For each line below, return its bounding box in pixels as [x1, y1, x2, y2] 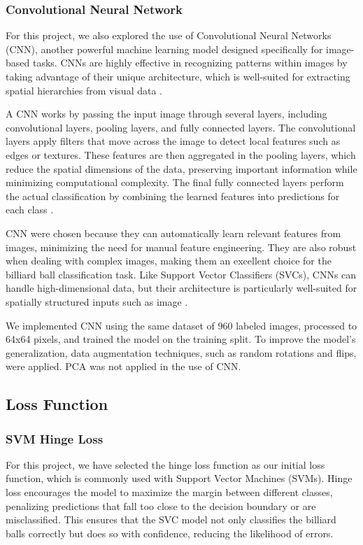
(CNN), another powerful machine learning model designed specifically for [6, 41, 323, 56]
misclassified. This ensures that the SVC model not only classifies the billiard [6, 512, 336, 527]
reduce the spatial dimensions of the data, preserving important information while [6, 161, 357, 176]
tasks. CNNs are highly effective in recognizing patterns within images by [32, 55, 348, 70]
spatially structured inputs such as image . [6, 294, 188, 309]
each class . [6, 202, 54, 217]
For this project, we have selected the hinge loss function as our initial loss [6, 457, 325, 472]
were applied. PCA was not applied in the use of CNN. [6, 359, 241, 374]
